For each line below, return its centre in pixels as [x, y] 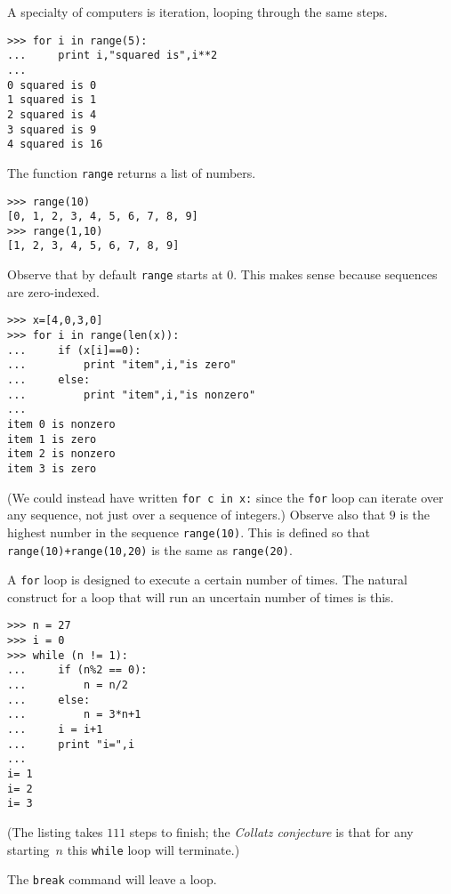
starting [28, 849]
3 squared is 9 [52, 129]
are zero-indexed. [53, 291]
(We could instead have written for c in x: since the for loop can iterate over [225, 497]
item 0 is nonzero [61, 424]
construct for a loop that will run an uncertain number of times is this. [201, 596]
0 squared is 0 [52, 85]
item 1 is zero [52, 439]
